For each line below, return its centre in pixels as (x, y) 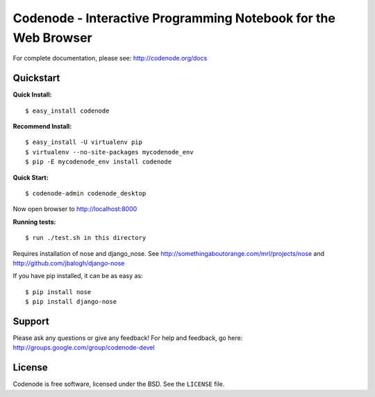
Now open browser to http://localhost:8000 (75, 209)
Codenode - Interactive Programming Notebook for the (174, 18)
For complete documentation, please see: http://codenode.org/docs (110, 58)
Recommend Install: (42, 127)
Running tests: (34, 222)
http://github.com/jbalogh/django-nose (69, 263)
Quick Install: (32, 95)
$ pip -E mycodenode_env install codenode (99, 162)
